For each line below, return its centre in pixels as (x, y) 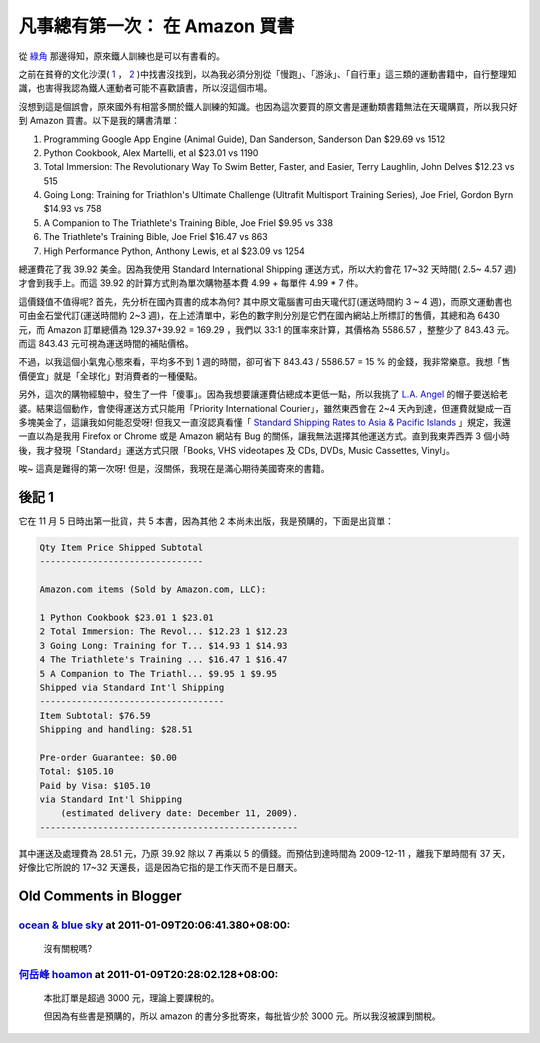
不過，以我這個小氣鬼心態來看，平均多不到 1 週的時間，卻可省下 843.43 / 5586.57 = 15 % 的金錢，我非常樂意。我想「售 (264, 362)
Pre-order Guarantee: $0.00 (108, 757)
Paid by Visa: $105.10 (95, 785)
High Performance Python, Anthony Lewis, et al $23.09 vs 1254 (174, 251)
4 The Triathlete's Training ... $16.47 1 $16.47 (163, 659)
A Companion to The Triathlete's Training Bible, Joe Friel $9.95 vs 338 (188, 222)
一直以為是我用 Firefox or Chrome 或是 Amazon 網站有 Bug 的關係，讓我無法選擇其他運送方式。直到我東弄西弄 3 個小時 (264, 436)
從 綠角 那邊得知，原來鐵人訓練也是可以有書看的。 (121, 56)
